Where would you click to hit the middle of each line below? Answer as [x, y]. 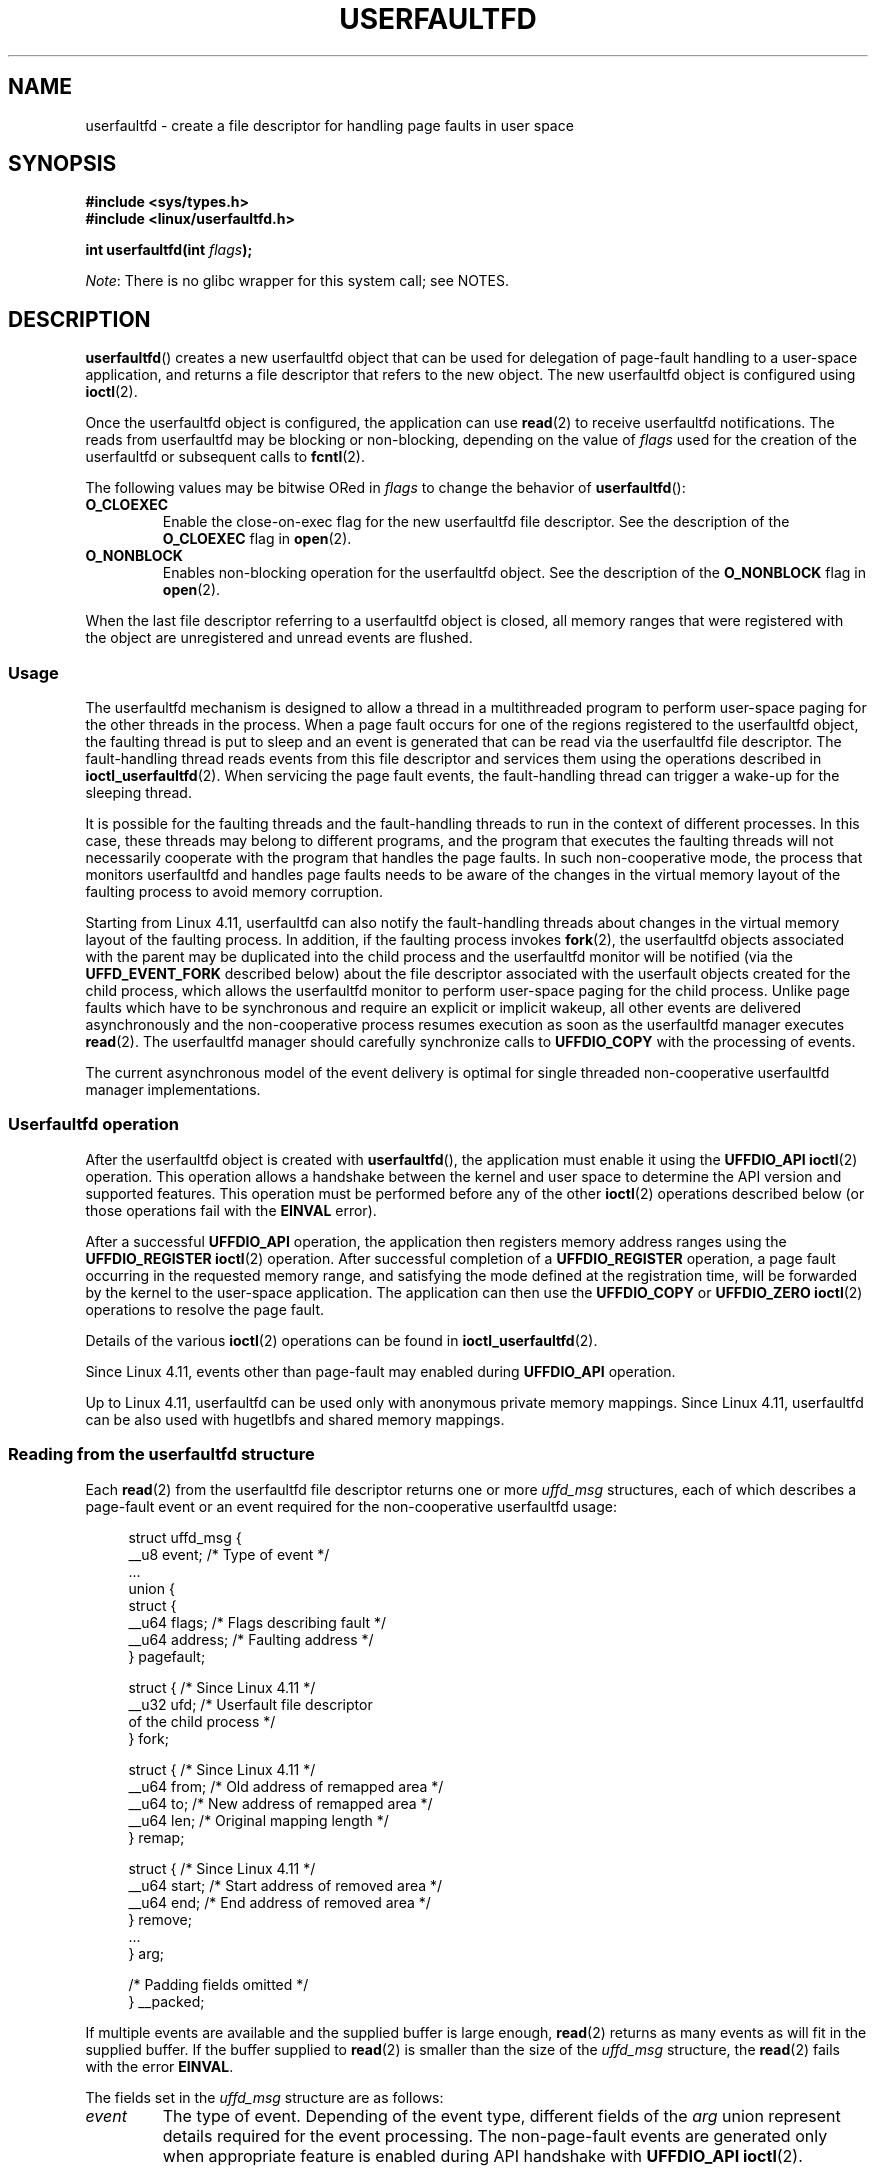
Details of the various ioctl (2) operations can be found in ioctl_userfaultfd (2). [341, 1340]
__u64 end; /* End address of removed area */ [279, 1902]
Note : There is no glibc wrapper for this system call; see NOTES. [297, 281]
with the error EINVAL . [159, 2066]
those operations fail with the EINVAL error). [231, 1210]
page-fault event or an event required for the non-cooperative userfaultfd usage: [351, 1506]
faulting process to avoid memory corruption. [234, 892]
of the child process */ [202, 1721]
